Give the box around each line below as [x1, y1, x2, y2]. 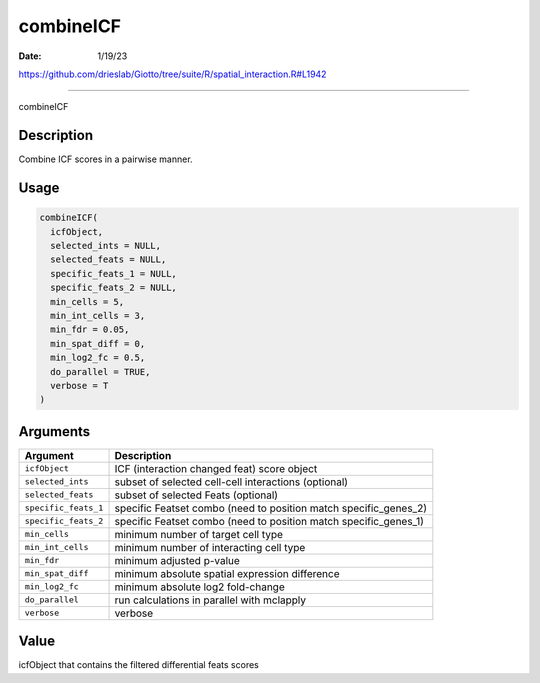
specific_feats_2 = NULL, [50, 282, 177, 294]
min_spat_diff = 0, [50, 338, 146, 349]
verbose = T [50, 380, 109, 391]
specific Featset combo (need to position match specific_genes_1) [114, 514, 425, 528]
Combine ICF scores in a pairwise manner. [18, 153, 194, 165]
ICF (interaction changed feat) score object [114, 461, 318, 475]
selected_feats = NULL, [50, 254, 167, 265]
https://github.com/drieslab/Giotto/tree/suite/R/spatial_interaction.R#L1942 [18, 68, 327, 80]
